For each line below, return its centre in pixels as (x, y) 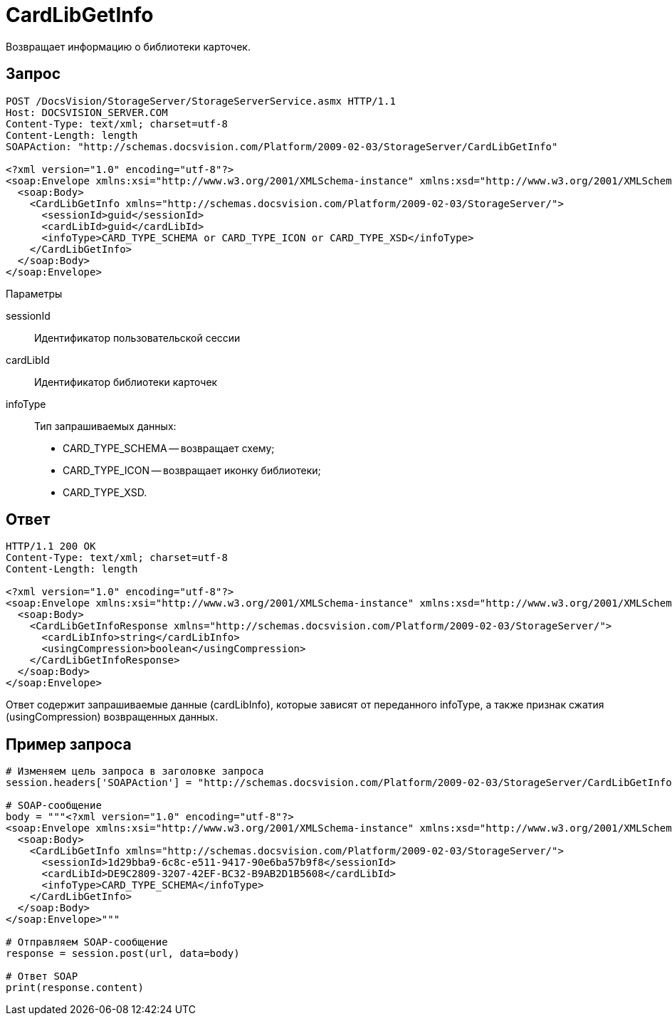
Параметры (34, 293)
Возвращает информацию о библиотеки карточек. (128, 46)
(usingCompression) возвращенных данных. (112, 717)
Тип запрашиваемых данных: (105, 426)
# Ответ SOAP (42, 977)
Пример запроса (69, 744)
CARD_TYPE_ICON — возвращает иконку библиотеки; (192, 470)
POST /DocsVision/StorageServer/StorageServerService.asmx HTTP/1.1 (201, 101)
